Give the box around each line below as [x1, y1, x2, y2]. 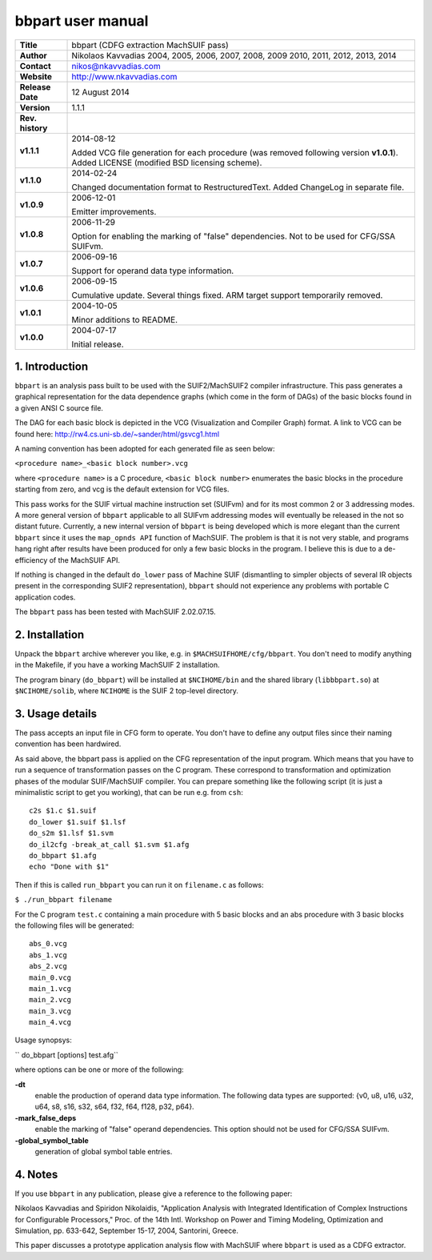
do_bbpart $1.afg [29, 851, 97, 860]
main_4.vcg [29, 1017, 72, 1027]
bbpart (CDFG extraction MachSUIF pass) [71, 39, 229, 50]
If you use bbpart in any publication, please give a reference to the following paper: [14, 1189, 293, 1198]
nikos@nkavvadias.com [71, 60, 161, 71]
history [19, 122, 48, 134]
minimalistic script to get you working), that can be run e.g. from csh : [14, 788, 243, 797]
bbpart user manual [14, 12, 149, 30]
